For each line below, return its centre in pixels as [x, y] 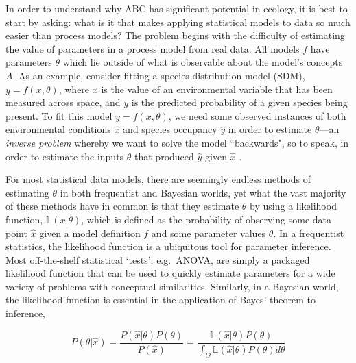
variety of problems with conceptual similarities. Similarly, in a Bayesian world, [172, 286]
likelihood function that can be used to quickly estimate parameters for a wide [170, 273]
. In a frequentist [309, 233]
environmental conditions [58, 129]
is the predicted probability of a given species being [239, 102]
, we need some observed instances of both [257, 115]
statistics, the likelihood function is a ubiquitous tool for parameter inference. [168, 246]
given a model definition [90, 233]
